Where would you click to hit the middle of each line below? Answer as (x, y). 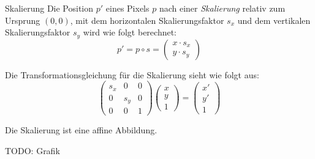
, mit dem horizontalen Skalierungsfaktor (147, 20)
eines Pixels (127, 8)
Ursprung (23, 20)
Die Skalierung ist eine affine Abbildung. (81, 130)
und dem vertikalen (274, 20)
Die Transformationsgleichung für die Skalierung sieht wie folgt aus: (132, 74)
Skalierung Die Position (49, 8)
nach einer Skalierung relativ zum (222, 8)
